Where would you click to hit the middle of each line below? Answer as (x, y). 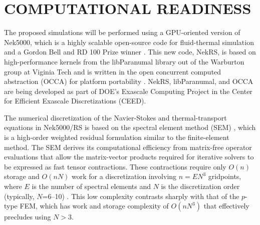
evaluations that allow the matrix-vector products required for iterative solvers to (129, 157)
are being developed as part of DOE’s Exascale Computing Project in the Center (128, 91)
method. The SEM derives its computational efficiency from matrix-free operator (128, 147)
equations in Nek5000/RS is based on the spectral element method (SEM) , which (130, 127)
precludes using (28, 217)
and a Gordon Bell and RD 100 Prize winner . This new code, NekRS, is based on (130, 52)
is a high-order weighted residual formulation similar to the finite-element (117, 137)
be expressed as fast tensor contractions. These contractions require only (115, 166)
